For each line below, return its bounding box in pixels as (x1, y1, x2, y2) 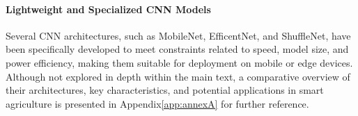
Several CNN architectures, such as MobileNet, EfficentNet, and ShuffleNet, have (6, 28, 351, 42)
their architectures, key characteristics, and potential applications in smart (6, 83, 324, 97)
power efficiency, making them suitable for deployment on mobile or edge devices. (6, 55, 353, 69)
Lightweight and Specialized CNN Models (6, 1, 211, 16)
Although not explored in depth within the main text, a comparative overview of (6, 69, 350, 83)
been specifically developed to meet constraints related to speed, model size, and (6, 42, 349, 56)
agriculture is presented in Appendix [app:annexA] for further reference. (6, 96, 309, 110)
